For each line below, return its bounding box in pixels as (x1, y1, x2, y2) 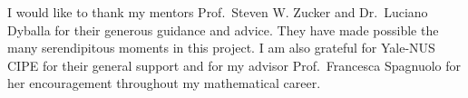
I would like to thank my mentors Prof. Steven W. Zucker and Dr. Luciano (7, 3, 428, 21)
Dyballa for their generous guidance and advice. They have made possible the (7, 20, 439, 39)
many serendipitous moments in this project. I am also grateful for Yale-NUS (7, 38, 435, 57)
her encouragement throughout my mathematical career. (7, 73, 321, 93)
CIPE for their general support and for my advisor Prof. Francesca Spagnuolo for (7, 55, 461, 74)
